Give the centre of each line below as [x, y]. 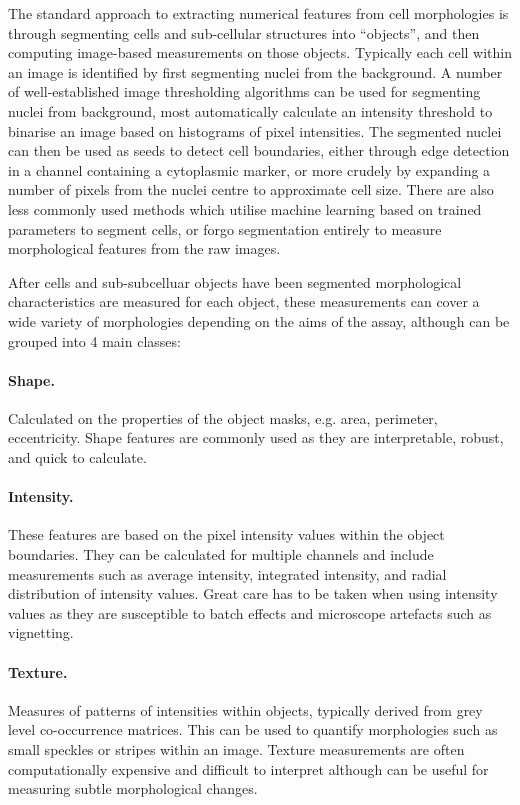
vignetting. [41, 632]
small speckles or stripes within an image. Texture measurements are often [236, 749]
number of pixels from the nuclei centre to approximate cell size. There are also [251, 189]
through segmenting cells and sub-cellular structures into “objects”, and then [244, 32]
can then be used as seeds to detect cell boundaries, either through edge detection [259, 150]
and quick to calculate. [77, 457]
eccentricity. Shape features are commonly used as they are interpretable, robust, [256, 437]
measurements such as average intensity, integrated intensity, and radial [227, 573]
